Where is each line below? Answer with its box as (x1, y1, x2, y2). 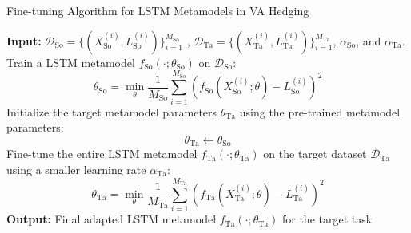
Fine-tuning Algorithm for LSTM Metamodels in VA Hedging (6, 2, 309, 18)
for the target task (281, 211, 373, 227)
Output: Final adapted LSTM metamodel (6, 211, 217, 227)
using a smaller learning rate (6, 160, 146, 177)
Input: (6, 32, 42, 49)
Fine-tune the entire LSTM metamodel (6, 145, 198, 162)
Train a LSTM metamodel (6, 53, 135, 70)
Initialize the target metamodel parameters (6, 103, 217, 120)
